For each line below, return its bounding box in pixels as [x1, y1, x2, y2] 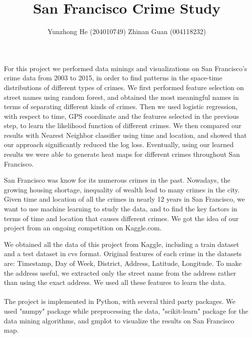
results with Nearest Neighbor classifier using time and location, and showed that [4, 130, 247, 140]
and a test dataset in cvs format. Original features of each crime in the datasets [4, 248, 242, 259]
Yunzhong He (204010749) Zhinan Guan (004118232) [47, 26, 206, 37]
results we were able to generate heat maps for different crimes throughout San [4, 149, 240, 159]
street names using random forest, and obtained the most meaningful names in [4, 92, 239, 102]
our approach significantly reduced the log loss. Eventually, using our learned [4, 139, 234, 150]
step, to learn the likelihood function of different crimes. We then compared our [4, 120, 242, 131]
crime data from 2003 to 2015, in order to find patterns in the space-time [4, 73, 222, 83]
